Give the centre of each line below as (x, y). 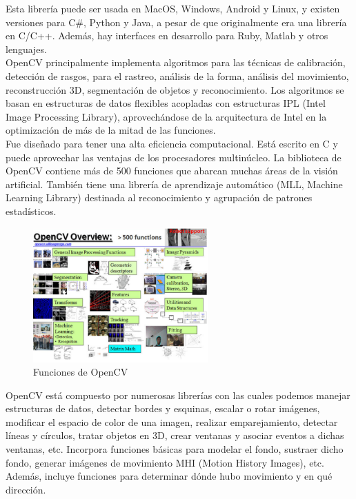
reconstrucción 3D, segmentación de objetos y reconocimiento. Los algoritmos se (175, 89)
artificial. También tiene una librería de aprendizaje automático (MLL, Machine (174, 184)
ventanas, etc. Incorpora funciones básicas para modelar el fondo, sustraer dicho (175, 449)
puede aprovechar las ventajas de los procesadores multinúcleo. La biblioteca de (174, 157)
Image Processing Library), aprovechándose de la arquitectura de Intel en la (166, 116)
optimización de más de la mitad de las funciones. (111, 130)
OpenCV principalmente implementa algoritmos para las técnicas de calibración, (176, 62)
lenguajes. (26, 49)
